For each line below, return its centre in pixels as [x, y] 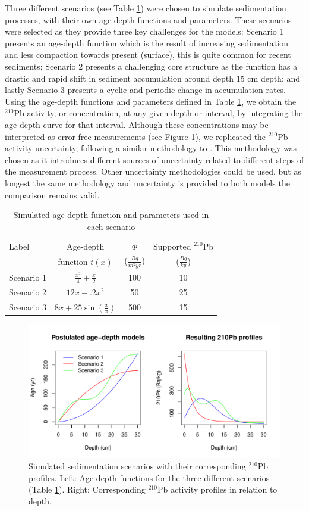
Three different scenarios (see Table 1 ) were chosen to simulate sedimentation [146, 8]
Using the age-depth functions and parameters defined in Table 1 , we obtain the [151, 101]
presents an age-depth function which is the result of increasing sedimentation [146, 43]
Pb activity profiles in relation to [217, 489]
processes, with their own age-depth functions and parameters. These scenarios [148, 19]
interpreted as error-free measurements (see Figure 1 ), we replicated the [135, 136]
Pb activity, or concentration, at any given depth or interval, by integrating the [158, 113]
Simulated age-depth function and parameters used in [111, 215]
